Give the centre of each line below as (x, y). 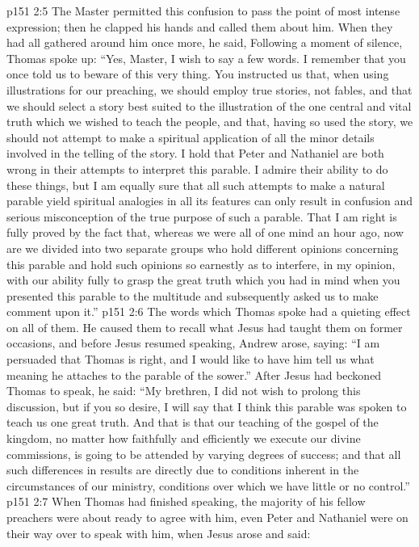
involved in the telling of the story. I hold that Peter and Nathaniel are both (195, 153)
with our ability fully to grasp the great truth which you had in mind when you (203, 280)
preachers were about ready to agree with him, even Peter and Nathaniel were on (207, 517)
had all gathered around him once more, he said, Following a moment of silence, (205, 42)
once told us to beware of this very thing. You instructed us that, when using (198, 74)
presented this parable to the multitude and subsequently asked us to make (193, 295)
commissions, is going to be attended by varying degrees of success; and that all (204, 454)
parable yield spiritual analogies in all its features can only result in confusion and (210, 201)
